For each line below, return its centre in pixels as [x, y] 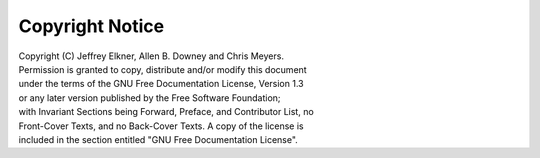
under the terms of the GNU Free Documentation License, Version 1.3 [161, 84]
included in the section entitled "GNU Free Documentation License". [158, 139]
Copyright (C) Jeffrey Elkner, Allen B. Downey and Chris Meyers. [151, 56]
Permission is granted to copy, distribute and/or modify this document [162, 69]
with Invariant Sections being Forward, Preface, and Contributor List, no [166, 112]
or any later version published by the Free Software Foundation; [149, 97]
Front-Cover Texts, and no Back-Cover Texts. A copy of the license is [161, 126]
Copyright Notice [91, 26]
